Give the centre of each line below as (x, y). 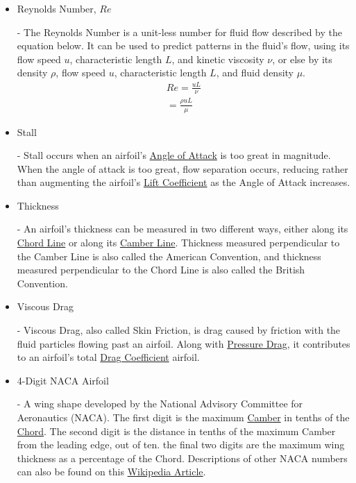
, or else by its (302, 59)
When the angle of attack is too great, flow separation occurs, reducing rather (183, 168)
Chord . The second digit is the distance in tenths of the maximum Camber (176, 431)
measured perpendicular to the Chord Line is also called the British (161, 270)
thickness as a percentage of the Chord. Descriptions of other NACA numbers (182, 458)
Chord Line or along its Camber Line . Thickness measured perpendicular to (178, 243)
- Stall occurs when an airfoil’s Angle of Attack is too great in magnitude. (174, 155)
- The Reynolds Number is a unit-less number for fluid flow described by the (179, 32)
